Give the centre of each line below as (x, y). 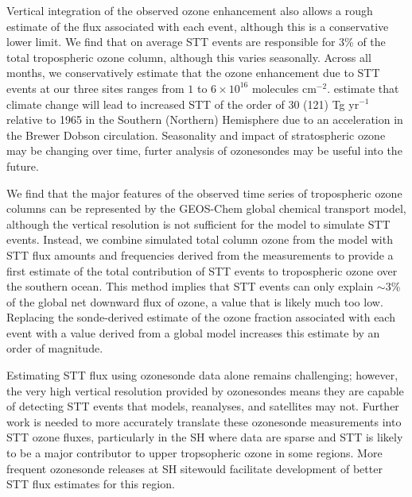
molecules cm (284, 88)
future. (23, 166)
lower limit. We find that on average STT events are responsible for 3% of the (196, 42)
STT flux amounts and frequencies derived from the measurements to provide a (200, 254)
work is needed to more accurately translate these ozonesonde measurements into (204, 421)
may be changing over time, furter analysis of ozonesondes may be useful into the (204, 150)
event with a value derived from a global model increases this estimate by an (193, 332)
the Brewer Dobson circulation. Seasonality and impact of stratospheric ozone (196, 135)
